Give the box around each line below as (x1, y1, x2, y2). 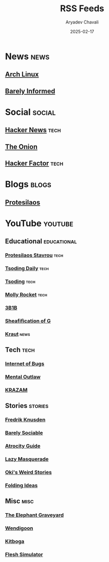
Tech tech (5, 346, 35, 354)
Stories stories (5, 402, 49, 410)
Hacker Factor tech (5, 159, 64, 168)
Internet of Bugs (5, 360, 44, 367)
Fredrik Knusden (5, 416, 45, 423)
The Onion (5, 142, 38, 151)
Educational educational (5, 237, 77, 246)
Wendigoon (5, 525, 33, 531)
